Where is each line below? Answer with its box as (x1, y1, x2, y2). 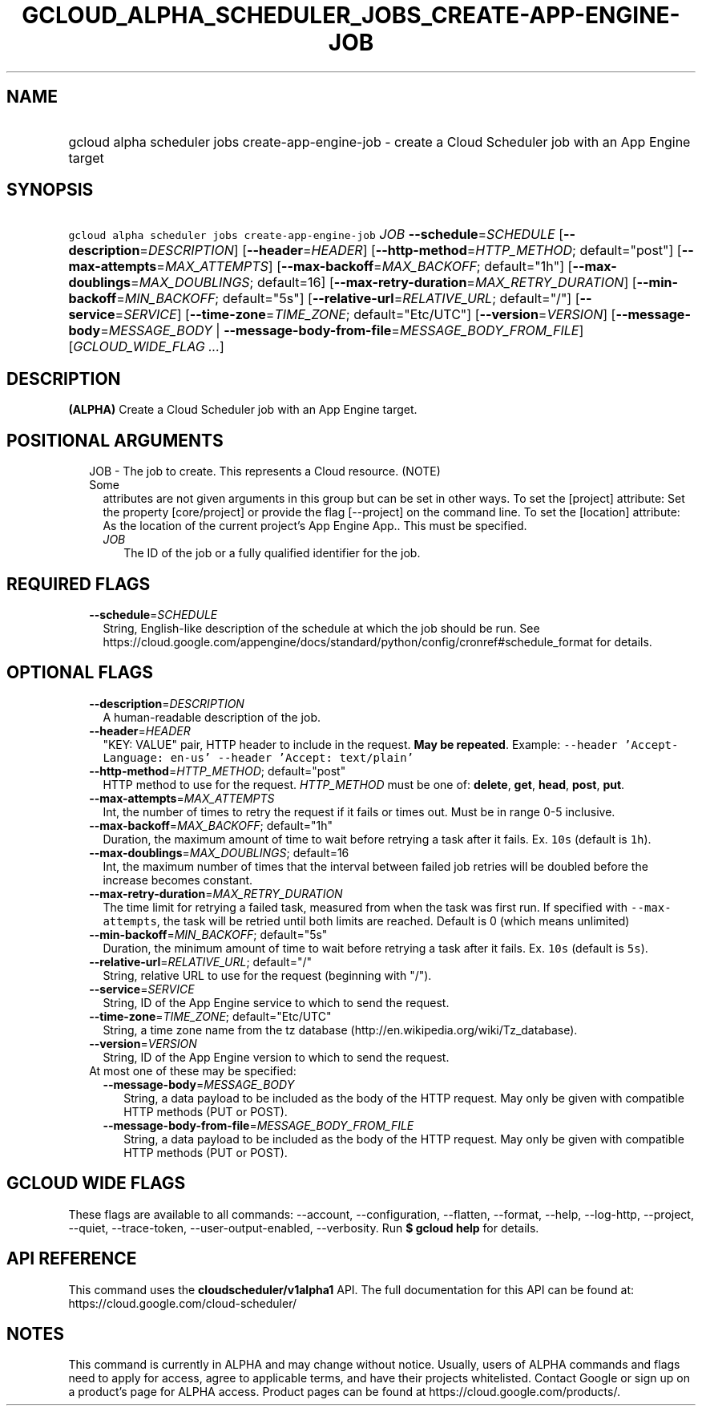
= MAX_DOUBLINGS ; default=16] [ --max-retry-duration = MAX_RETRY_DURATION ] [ (131, 274, 637, 291)
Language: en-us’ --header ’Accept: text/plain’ (103, 751, 414, 764)
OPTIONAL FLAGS (6, 662, 153, 683)
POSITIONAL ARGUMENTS (6, 430, 224, 451)
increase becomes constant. (103, 872, 253, 887)
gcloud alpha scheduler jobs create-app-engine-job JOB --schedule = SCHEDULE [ (68, 226, 563, 243)
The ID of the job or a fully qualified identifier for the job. (123, 546, 421, 560)
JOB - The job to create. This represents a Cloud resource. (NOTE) (89, 464, 441, 479)
